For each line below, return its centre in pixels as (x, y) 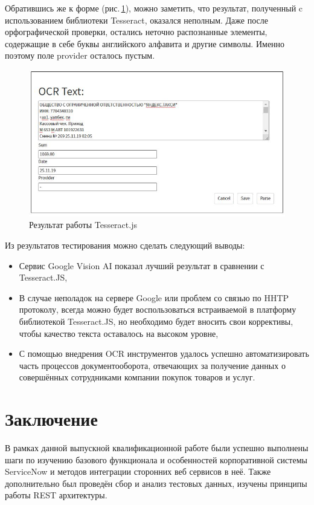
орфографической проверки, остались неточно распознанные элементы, (136, 32)
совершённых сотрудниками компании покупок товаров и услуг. (137, 377)
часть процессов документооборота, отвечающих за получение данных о (152, 365)
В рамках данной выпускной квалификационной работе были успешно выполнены (157, 448)
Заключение (51, 419)
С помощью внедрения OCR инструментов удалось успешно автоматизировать (164, 353)
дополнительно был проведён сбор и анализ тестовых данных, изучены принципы (156, 483)
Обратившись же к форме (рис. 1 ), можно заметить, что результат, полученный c (154, 8)
